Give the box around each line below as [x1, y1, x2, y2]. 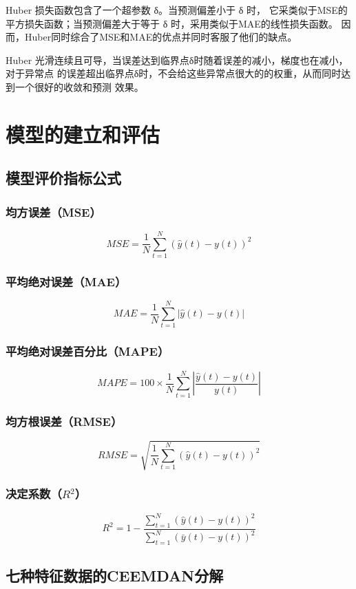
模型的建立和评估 [6, 120, 160, 148]
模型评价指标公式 [6, 167, 121, 189]
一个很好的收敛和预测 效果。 [14, 79, 144, 94]
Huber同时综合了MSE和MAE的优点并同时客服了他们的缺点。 [24, 30, 297, 44]
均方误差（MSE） [6, 203, 101, 220]
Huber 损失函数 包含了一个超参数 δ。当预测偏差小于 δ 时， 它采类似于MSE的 [6, 3, 348, 17]
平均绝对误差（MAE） [6, 272, 127, 290]
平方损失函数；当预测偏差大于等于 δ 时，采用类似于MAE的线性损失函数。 [6, 16, 338, 30]
